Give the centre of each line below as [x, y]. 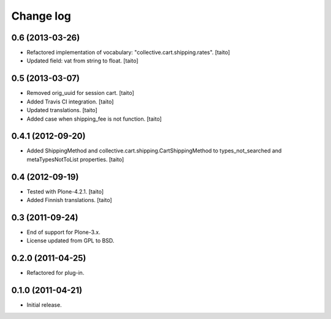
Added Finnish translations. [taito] [70, 200]
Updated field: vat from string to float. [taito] [82, 61]
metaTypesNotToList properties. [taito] [75, 159]
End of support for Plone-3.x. [63, 232]
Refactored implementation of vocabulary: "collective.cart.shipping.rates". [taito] [128, 53]
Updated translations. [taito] [62, 110]
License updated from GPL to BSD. [70, 241]
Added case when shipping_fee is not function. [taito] [94, 119]
